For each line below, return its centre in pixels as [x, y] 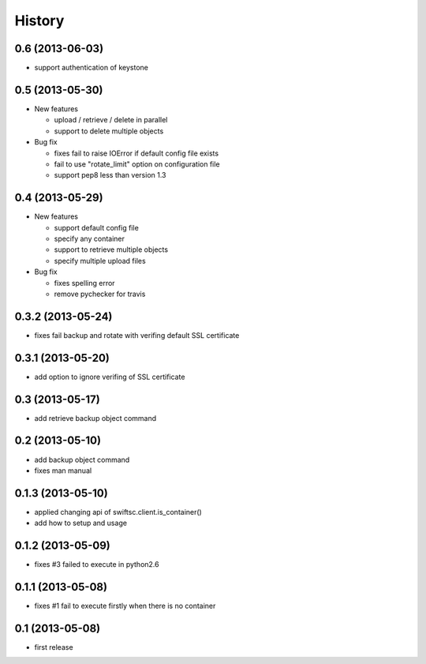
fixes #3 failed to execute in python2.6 [97, 565]
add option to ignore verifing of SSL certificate [110, 377]
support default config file [97, 227]
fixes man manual [63, 471]
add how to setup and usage [81, 523]
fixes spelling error [84, 283]
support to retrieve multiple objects [111, 249]
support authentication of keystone [92, 68]
